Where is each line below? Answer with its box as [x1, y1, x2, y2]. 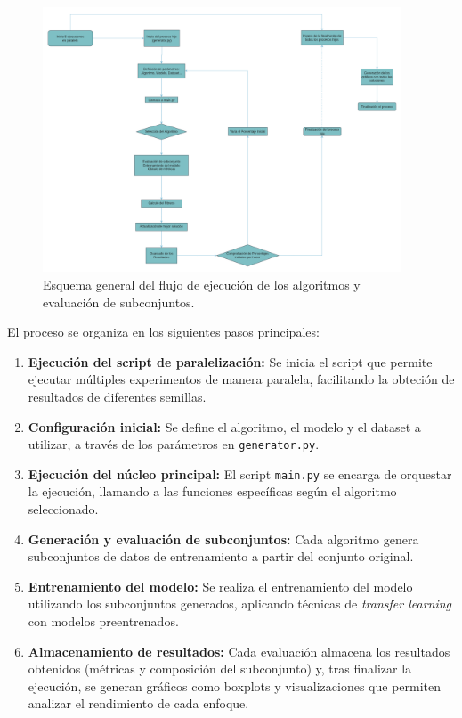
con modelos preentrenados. [28, 612, 179, 630]
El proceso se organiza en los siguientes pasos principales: [7, 322, 320, 341]
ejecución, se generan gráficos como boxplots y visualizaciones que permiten [28, 676, 442, 695]
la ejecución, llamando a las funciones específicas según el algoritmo [28, 482, 397, 501]
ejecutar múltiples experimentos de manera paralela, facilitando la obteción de [28, 370, 455, 388]
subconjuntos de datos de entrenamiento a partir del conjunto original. [28, 547, 414, 566]
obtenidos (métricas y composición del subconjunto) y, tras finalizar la [28, 659, 412, 678]
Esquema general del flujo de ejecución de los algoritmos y [43, 274, 361, 293]
